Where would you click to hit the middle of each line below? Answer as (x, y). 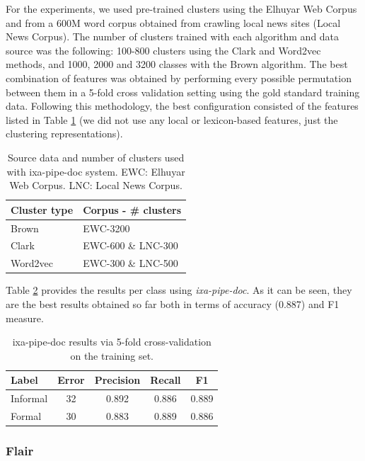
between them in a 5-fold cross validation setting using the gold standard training (183, 92)
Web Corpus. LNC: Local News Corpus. (96, 185)
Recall (166, 380)
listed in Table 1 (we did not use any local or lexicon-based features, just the (172, 119)
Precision (117, 380)
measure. (25, 318)
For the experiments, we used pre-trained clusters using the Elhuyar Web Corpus (181, 8)
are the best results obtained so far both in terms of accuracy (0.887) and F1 (173, 303)
